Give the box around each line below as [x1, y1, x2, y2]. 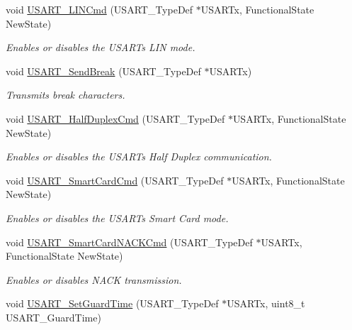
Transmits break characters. [6, 87, 125, 102]
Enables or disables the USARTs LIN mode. [6, 40, 195, 55]
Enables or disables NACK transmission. [6, 272, 182, 287]
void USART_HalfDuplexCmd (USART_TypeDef [6, 111, 225, 126]
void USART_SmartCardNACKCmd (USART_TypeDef [6, 234, 253, 249]
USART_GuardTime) [6, 309, 101, 324]
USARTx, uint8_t [227, 296, 305, 311]
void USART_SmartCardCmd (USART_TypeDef [6, 172, 224, 187]
